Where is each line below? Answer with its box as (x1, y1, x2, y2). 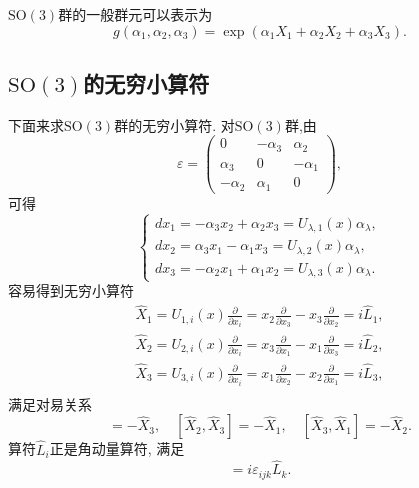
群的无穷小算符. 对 (114, 114, 235, 135)
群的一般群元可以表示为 (58, 4, 213, 24)
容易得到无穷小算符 (8, 280, 134, 301)
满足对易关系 (8, 393, 92, 414)
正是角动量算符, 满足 (49, 438, 185, 459)
